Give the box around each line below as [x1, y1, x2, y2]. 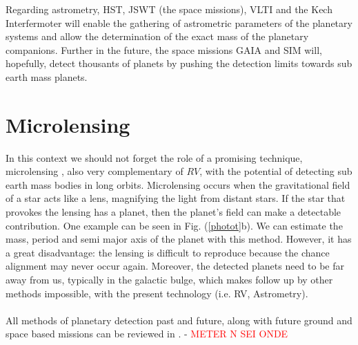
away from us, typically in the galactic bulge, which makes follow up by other [6, 272, 333, 287]
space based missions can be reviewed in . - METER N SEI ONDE [6, 326, 288, 341]
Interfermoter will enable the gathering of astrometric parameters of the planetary [6, 15, 352, 30]
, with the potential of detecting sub [199, 164, 352, 178]
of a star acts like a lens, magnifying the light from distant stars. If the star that [6, 191, 346, 205]
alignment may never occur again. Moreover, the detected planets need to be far [6, 259, 345, 273]
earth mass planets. [6, 69, 88, 84]
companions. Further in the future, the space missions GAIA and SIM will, [6, 42, 322, 57]
